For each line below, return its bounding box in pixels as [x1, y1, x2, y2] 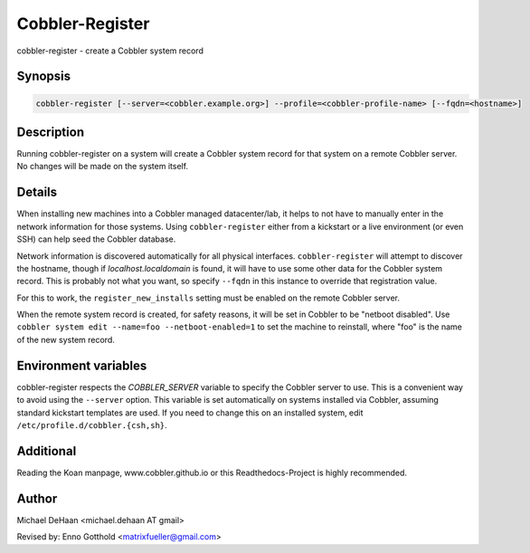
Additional [16, 443, 77, 459]
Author [16, 491, 58, 506]
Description [16, 124, 85, 139]
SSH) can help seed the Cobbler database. [16, 234, 176, 244]
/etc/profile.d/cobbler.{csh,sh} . [16, 419, 167, 430]
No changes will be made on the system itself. [16, 161, 189, 172]
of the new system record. [16, 334, 115, 345]
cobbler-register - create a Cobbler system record [16, 45, 203, 56]
